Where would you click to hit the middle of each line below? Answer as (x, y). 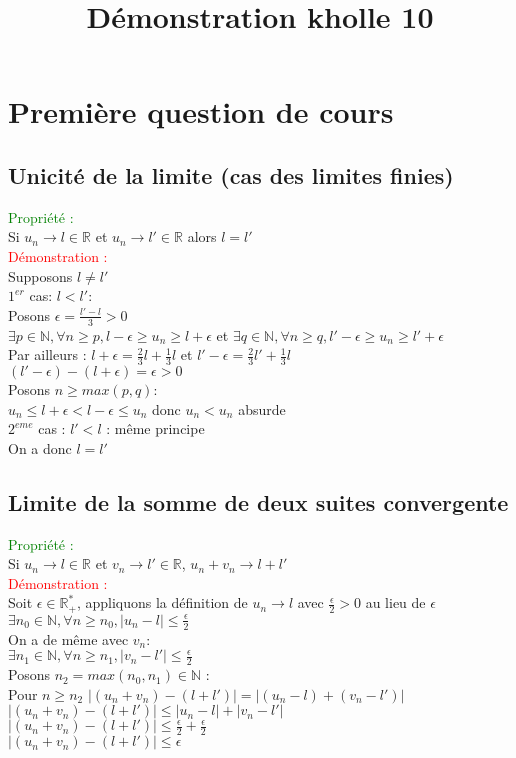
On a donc (40, 447)
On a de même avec (68, 638)
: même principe (155, 428)
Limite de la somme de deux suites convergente (258, 501)
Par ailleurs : (47, 354)
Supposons (40, 275)
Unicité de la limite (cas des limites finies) (231, 174)
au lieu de (395, 602)
